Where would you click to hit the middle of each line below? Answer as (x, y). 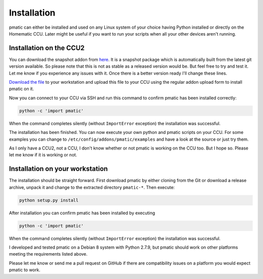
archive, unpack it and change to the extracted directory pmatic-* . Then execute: (92, 187)
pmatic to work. (25, 270)
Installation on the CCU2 (47, 48)
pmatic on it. (21, 89)
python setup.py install (49, 200)
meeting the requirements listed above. (48, 254)
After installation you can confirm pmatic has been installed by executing (82, 213)
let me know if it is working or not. (43, 155)
